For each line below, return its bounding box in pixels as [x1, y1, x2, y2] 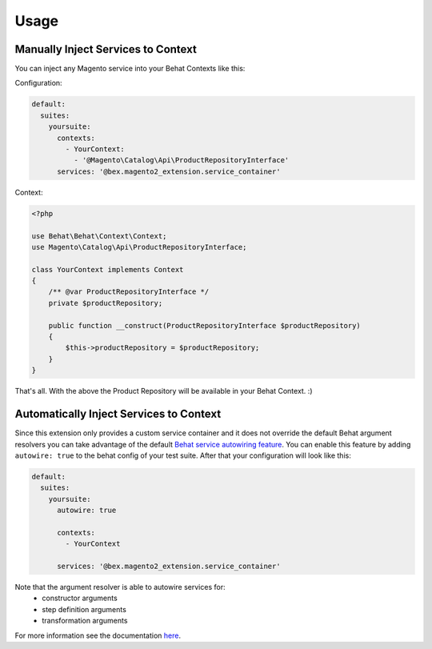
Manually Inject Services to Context [14, 42, 198, 56]
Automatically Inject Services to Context [14, 407, 222, 421]
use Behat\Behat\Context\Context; [31, 231, 167, 240]
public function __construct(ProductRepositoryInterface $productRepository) [48, 321, 362, 330]
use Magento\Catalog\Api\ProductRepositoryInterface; [31, 242, 247, 251]
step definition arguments [42, 604, 127, 614]
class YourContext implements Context [31, 265, 184, 274]
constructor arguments [42, 593, 118, 603]
